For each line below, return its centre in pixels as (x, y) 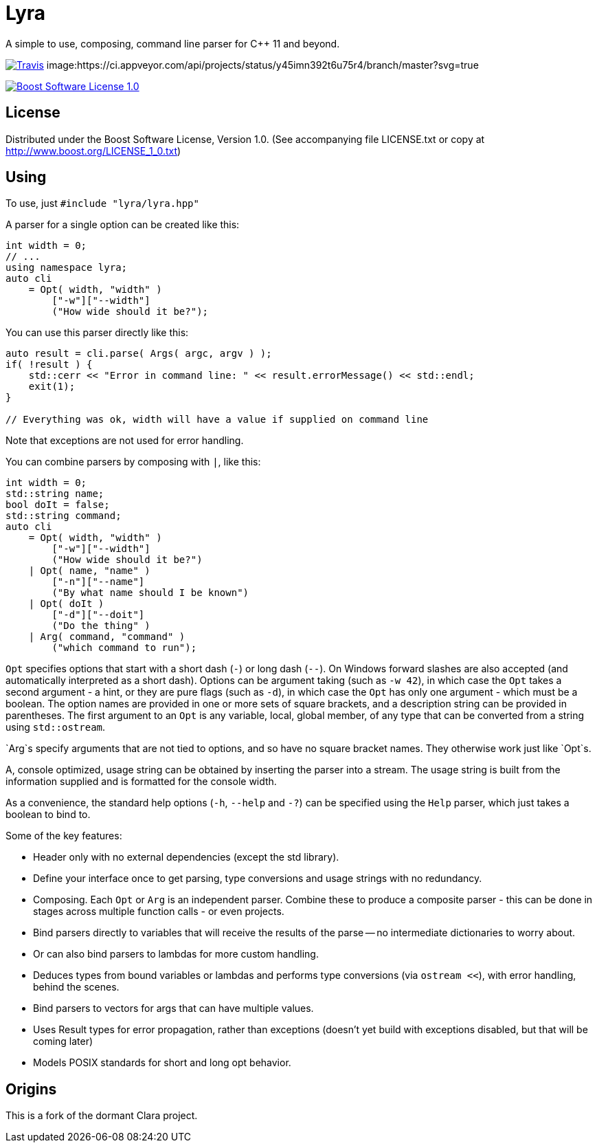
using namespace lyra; (67, 268)
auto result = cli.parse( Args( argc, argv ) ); (139, 354)
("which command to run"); (124, 648)
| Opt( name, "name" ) (89, 571)
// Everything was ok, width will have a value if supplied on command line (217, 420)
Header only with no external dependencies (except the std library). (186, 857)
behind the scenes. (76, 987)
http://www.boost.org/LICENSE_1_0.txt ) (93, 151)
